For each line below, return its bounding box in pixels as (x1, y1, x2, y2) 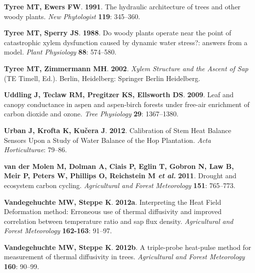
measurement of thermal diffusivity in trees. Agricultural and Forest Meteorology (4, 251, 245, 262)
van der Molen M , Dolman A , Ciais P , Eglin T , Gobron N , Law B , (4, 161, 234, 171)
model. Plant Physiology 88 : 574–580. (4, 47, 117, 57)
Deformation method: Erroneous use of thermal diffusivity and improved (4, 206, 222, 217)
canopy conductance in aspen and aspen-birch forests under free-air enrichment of (4, 99, 250, 109)
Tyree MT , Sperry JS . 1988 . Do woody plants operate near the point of (4, 27, 231, 38)
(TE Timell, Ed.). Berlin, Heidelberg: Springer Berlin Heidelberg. (4, 73, 201, 83)
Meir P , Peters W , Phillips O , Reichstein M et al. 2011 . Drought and (4, 170, 236, 181)
